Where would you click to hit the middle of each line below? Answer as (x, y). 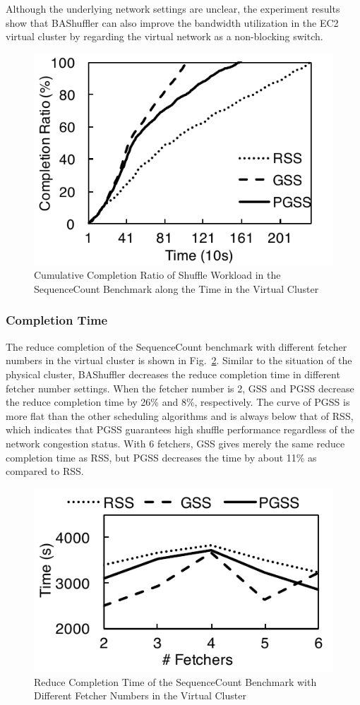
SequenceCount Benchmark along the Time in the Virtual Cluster (176, 288)
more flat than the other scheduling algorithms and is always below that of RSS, (180, 415)
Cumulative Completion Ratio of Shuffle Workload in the (157, 275)
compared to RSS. (45, 471)
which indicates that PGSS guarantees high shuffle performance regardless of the (180, 429)
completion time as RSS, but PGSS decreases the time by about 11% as (161, 457)
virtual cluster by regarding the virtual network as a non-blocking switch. (164, 36)
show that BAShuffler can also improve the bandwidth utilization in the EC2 (172, 22)
